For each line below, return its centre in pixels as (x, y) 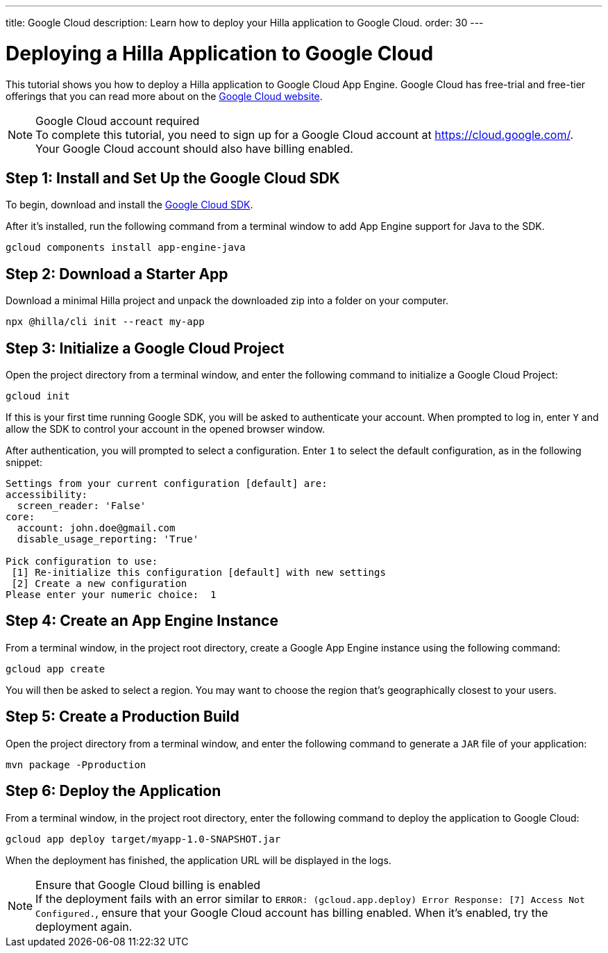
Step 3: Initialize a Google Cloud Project (145, 348)
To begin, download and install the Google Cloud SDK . (129, 205)
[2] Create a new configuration (99, 584)
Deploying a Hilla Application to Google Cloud (220, 53)
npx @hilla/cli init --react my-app (105, 322)
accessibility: (47, 495)
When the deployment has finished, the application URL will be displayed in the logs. (199, 860)
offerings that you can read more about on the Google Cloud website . (164, 96)
